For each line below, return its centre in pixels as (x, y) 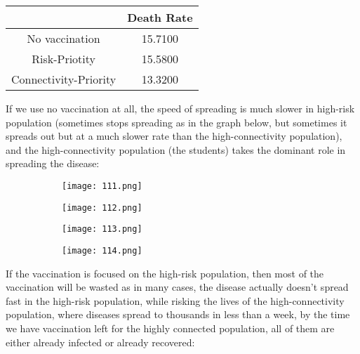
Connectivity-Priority (64, 79)
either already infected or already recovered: (100, 342)
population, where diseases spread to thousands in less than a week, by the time (178, 314)
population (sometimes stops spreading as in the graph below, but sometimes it (176, 122)
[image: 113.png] (102, 229)
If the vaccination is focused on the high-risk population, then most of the (165, 273)
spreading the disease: (53, 163)
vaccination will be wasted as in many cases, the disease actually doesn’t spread (177, 287)
